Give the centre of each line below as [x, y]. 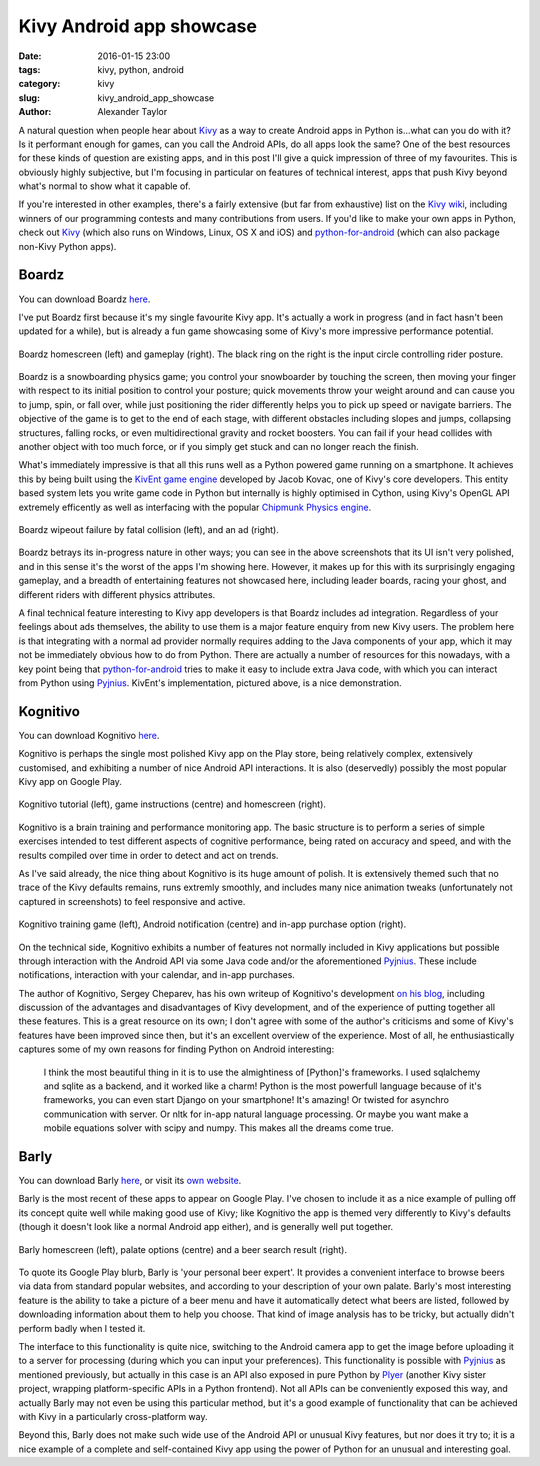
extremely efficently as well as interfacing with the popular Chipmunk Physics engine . [195, 507]
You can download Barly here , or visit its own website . [130, 1181]
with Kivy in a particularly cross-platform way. [113, 1416]
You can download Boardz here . [84, 299]
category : [39, 84]
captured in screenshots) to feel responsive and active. [132, 901]
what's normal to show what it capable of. [104, 186]
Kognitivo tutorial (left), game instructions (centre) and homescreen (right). [172, 804]
